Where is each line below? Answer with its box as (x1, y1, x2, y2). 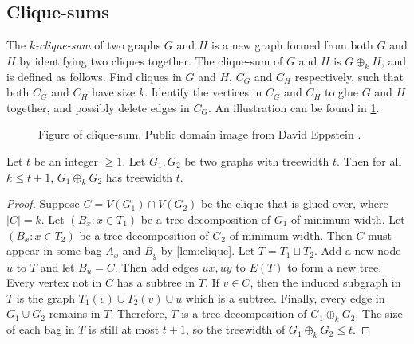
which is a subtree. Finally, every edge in (185, 289, 385, 306)
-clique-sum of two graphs (35, 37, 161, 53)
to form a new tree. (287, 258, 382, 275)
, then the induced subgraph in (250, 274, 401, 291)
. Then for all (336, 152, 402, 169)
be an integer (34, 152, 98, 169)
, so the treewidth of (186, 321, 286, 338)
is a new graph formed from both (211, 37, 373, 53)
